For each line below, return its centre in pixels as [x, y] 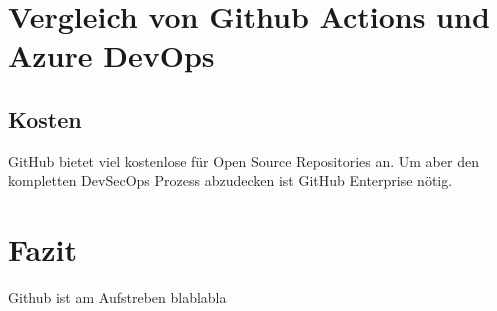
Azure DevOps [111, 55]
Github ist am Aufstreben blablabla [117, 297]
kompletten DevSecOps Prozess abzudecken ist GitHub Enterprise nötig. [230, 180]
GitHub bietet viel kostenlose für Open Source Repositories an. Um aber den [243, 160]
